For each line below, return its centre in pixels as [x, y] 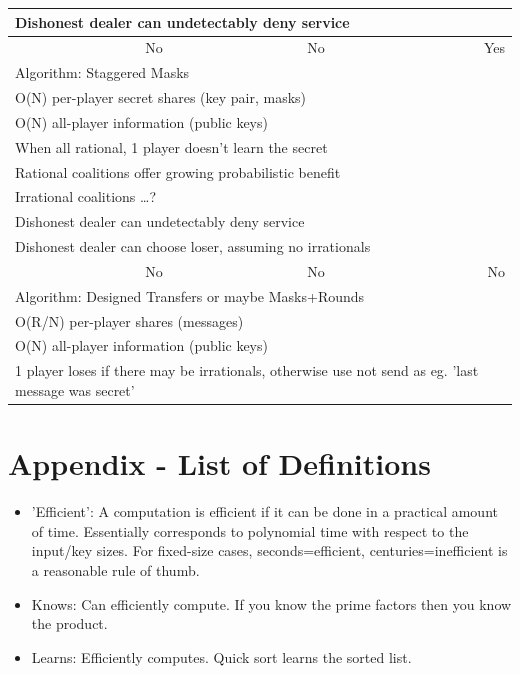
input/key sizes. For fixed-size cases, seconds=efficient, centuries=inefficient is [269, 550]
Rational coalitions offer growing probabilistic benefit [178, 171]
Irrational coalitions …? [85, 196]
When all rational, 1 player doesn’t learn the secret [171, 146]
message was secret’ [75, 389]
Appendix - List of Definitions [219, 463]
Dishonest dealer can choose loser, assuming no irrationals [193, 246]
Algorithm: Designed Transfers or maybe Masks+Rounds [190, 295]
